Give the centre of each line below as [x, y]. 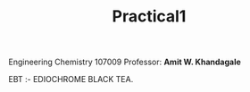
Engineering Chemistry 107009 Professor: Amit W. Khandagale [125, 62]
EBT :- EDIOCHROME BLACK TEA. [71, 79]
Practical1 [149, 17]
